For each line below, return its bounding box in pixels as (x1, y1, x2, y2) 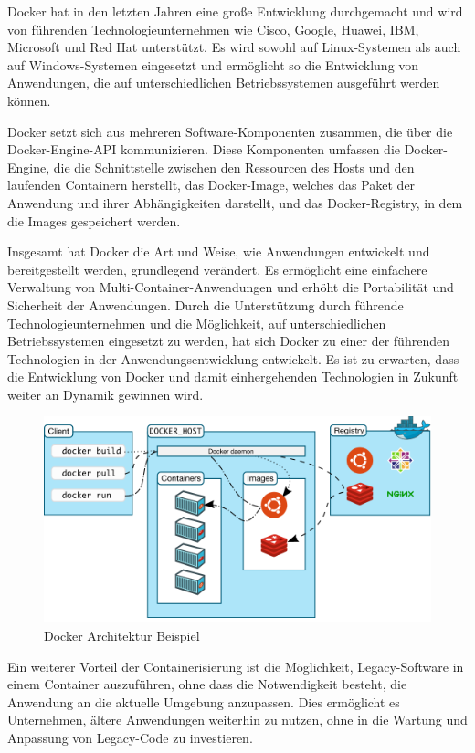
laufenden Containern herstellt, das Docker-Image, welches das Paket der (7, 175, 416, 194)
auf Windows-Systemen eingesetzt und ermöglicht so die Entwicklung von (7, 55, 419, 74)
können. (7, 90, 51, 110)
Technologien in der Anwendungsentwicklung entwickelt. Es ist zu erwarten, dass (7, 349, 459, 368)
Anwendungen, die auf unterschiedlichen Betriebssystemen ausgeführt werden (7, 73, 440, 92)
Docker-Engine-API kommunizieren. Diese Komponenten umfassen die (7, 140, 401, 159)
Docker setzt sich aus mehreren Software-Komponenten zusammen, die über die (7, 121, 453, 141)
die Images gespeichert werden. (7, 211, 181, 230)
